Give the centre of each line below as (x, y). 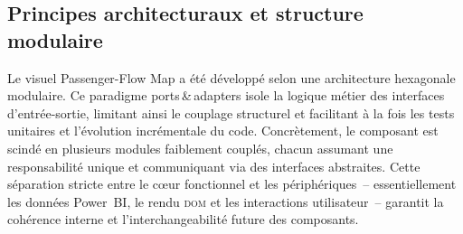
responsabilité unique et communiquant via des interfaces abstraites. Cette (214, 166)
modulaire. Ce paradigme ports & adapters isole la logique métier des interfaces (226, 95)
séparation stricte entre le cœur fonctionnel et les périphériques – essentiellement (232, 184)
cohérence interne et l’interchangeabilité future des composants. (183, 219)
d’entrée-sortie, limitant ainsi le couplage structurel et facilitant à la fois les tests (231, 112)
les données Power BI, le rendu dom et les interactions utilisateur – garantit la (226, 201)
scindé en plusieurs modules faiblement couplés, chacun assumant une (200, 148)
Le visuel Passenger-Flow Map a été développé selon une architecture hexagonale (231, 77)
